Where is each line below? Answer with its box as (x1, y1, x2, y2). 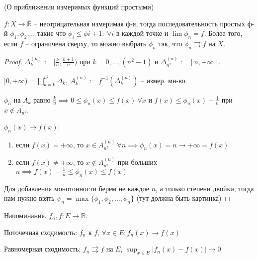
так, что (158, 38, 182, 48)
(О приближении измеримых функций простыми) (4, 1, 154, 11)
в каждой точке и (116, 28, 169, 38)
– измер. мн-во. (140, 75, 187, 85)
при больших (117, 157, 158, 167)
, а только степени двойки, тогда (156, 183, 254, 193)
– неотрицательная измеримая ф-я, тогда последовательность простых (34, 18, 246, 28)
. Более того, (204, 28, 243, 38)
